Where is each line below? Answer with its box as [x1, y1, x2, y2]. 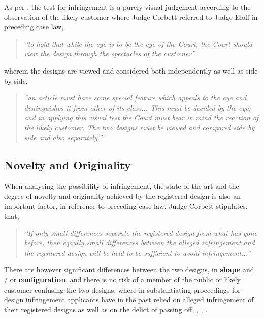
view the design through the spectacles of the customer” [24, 48, 195, 59]
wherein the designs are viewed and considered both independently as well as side [4, 65, 258, 76]
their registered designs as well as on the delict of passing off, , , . [4, 304, 208, 314]
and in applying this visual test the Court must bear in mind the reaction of [24, 112, 259, 123]
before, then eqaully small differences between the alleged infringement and [24, 237, 255, 248]
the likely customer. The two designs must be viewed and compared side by [24, 122, 255, 132]
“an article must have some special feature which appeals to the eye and [24, 92, 247, 103]
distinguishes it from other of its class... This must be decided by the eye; [24, 102, 251, 113]
